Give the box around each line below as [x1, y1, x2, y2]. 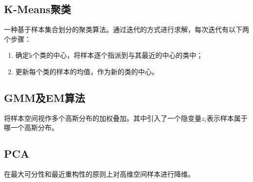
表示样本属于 [206, 113, 248, 123]
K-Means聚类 [4, 1, 71, 17]
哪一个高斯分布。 [4, 122, 58, 132]
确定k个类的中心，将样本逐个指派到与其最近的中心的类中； [15, 50, 203, 60]
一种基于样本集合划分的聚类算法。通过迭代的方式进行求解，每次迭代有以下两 [4, 24, 249, 34]
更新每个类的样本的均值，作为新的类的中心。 [15, 66, 159, 76]
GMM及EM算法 [4, 90, 85, 105]
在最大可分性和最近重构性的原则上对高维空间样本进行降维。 [4, 169, 195, 179]
